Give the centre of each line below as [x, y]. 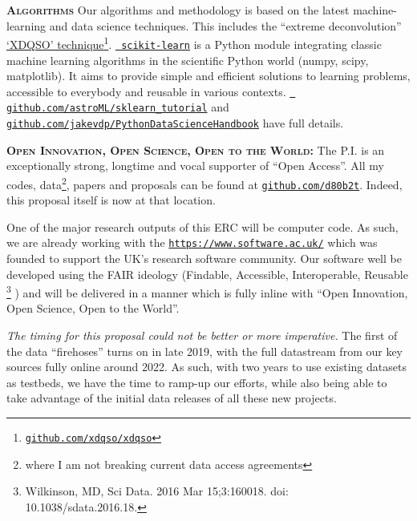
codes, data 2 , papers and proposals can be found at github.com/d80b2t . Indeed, [204, 183]
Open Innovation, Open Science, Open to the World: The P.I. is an [196, 149]
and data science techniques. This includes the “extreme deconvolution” [225, 25]
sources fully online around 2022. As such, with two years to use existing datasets [206, 367]
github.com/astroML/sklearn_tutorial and [118, 107]
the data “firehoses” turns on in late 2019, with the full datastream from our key [205, 351]
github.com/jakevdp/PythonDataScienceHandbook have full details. [175, 123]
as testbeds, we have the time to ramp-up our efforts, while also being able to [197, 382]
